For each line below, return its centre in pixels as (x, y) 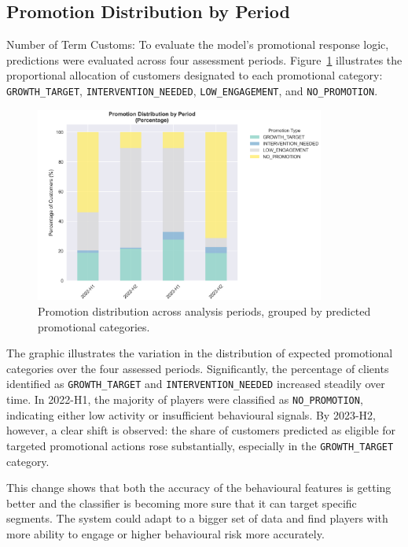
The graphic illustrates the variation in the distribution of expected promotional (200, 353)
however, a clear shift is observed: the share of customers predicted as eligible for (201, 430)
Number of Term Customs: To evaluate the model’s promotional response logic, (198, 44)
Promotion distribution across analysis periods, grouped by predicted (204, 311)
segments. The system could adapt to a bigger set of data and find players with (197, 518)
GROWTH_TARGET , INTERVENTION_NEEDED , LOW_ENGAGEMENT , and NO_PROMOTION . (192, 90)
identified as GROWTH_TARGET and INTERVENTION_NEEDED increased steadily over (196, 384)
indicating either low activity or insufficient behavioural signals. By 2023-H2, (191, 414)
